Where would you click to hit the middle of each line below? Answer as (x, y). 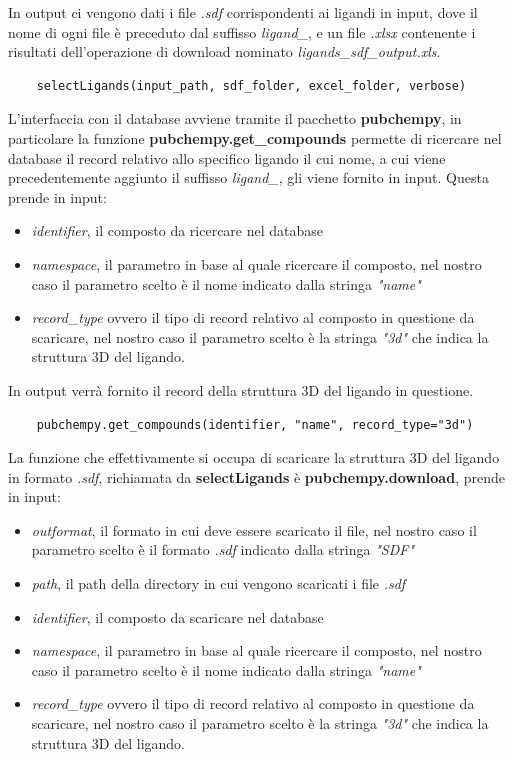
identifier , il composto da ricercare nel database (177, 230)
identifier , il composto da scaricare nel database (177, 616)
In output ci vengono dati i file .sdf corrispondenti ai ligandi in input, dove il (243, 12)
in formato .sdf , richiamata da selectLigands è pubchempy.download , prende (256, 476)
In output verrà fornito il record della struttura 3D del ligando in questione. (241, 389)
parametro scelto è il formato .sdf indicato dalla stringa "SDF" (223, 549)
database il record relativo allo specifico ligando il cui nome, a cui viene (227, 157)
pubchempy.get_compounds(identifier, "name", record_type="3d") (255, 424)
